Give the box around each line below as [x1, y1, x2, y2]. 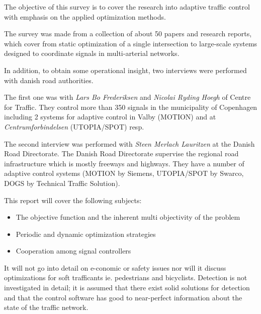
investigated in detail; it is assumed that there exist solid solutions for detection [4, 282, 250, 293]
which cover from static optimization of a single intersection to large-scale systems [4, 38, 257, 48]
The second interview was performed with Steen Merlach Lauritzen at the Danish [4, 138, 255, 149]
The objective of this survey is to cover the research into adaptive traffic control [4, 2, 250, 12]
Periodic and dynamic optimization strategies [16, 228, 156, 239]
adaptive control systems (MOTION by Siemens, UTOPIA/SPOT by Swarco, [4, 168, 244, 178]
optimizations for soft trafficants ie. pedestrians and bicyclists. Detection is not [4, 272, 247, 283]
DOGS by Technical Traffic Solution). [4, 177, 120, 188]
